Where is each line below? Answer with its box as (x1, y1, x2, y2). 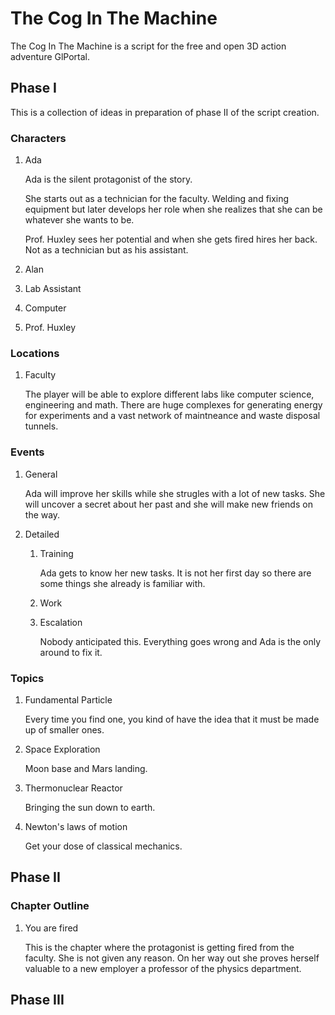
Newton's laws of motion (24, 820, 128, 832)
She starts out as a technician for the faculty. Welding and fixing (24, 193, 290, 205)
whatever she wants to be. (24, 214, 135, 226)
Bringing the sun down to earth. (24, 801, 156, 813)
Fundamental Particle (24, 693, 113, 706)
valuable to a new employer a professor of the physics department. (24, 962, 302, 974)
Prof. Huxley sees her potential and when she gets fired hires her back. (24, 233, 318, 246)
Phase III (10, 992, 65, 1009)
